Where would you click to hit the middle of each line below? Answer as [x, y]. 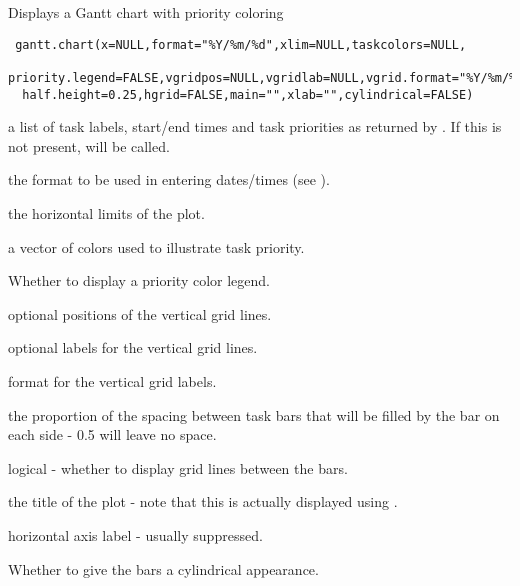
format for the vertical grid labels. [112, 380]
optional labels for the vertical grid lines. [133, 347]
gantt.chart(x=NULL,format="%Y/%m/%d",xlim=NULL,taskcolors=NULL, [241, 44]
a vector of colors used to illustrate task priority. [156, 246]
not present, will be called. [89, 145]
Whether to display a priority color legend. [139, 280]
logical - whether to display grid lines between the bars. [178, 467]
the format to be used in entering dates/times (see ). [169, 179]
